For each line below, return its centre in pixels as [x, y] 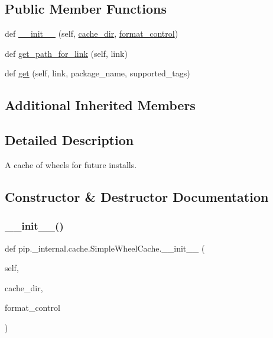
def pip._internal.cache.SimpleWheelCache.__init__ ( [105, 248]
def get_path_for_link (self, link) [66, 53]
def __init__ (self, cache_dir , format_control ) [92, 33]
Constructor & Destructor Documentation [137, 196]
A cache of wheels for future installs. [71, 164]
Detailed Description [69, 140]
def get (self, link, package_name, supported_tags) [97, 73]
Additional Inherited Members [100, 105]
